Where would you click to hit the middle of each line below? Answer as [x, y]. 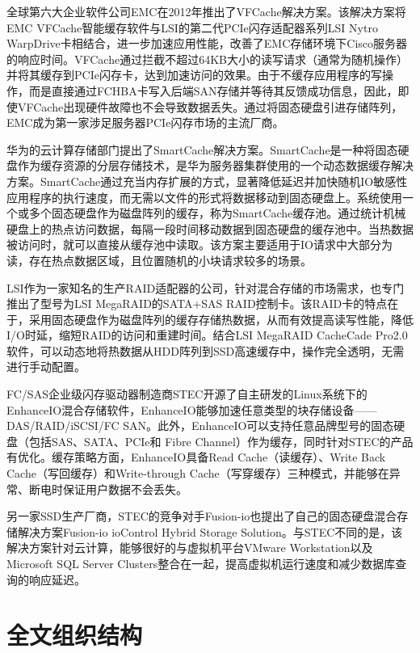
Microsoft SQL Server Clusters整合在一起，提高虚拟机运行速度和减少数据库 [201, 563]
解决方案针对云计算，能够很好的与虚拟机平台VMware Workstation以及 [190, 548]
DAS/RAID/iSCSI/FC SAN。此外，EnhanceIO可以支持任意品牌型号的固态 [200, 426]
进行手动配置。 [46, 367]
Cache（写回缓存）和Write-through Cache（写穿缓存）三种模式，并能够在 [198, 473]
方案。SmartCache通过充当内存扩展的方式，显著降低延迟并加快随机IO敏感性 [207, 181]
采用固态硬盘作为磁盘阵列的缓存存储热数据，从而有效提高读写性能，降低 [221, 319]
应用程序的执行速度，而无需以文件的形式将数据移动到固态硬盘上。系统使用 [204, 197]
